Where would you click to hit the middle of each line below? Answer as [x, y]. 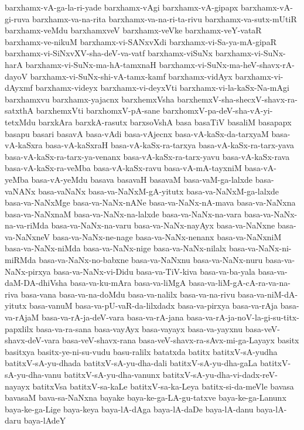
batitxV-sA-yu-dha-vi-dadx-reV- [220, 374]
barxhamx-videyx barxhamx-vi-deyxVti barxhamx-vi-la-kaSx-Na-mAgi [162, 88]
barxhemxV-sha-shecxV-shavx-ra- [237, 99]
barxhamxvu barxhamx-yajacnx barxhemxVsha [90, 99]
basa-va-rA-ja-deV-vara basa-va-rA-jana [113, 317]
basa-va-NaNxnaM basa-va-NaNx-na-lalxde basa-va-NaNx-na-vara [123, 214]
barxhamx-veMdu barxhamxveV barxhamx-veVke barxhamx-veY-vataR [133, 30]
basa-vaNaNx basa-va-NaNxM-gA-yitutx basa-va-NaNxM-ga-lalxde [159, 191]
